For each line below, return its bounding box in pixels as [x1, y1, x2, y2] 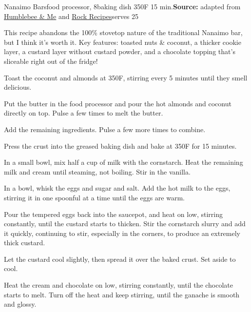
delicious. [4, 82, 32, 92]
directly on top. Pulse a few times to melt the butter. [4, 108, 163, 118]
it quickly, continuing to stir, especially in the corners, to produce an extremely [4, 228, 241, 238]
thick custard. [4, 237, 45, 248]
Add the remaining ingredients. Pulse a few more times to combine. [4, 124, 206, 134]
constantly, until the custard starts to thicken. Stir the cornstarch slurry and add [4, 218, 246, 229]
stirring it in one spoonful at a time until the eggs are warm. [4, 192, 185, 202]
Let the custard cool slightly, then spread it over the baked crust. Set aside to [4, 253, 236, 264]
